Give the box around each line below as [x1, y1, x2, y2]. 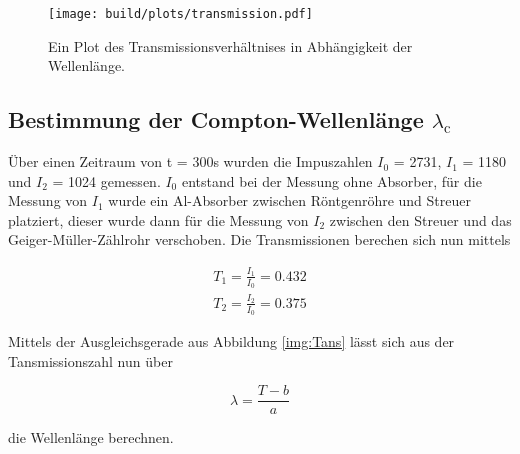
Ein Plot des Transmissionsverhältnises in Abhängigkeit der [48, 35, 413, 56]
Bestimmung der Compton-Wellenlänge [8, 104, 424, 135]
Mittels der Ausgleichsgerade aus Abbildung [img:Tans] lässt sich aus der [8, 330, 455, 351]
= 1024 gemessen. [52, 170, 161, 191]
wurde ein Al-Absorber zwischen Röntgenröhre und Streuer [108, 190, 471, 211]
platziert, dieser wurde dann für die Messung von [8, 209, 309, 230]
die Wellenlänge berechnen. [8, 427, 174, 448]
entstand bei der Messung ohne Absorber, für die [181, 170, 482, 191]
